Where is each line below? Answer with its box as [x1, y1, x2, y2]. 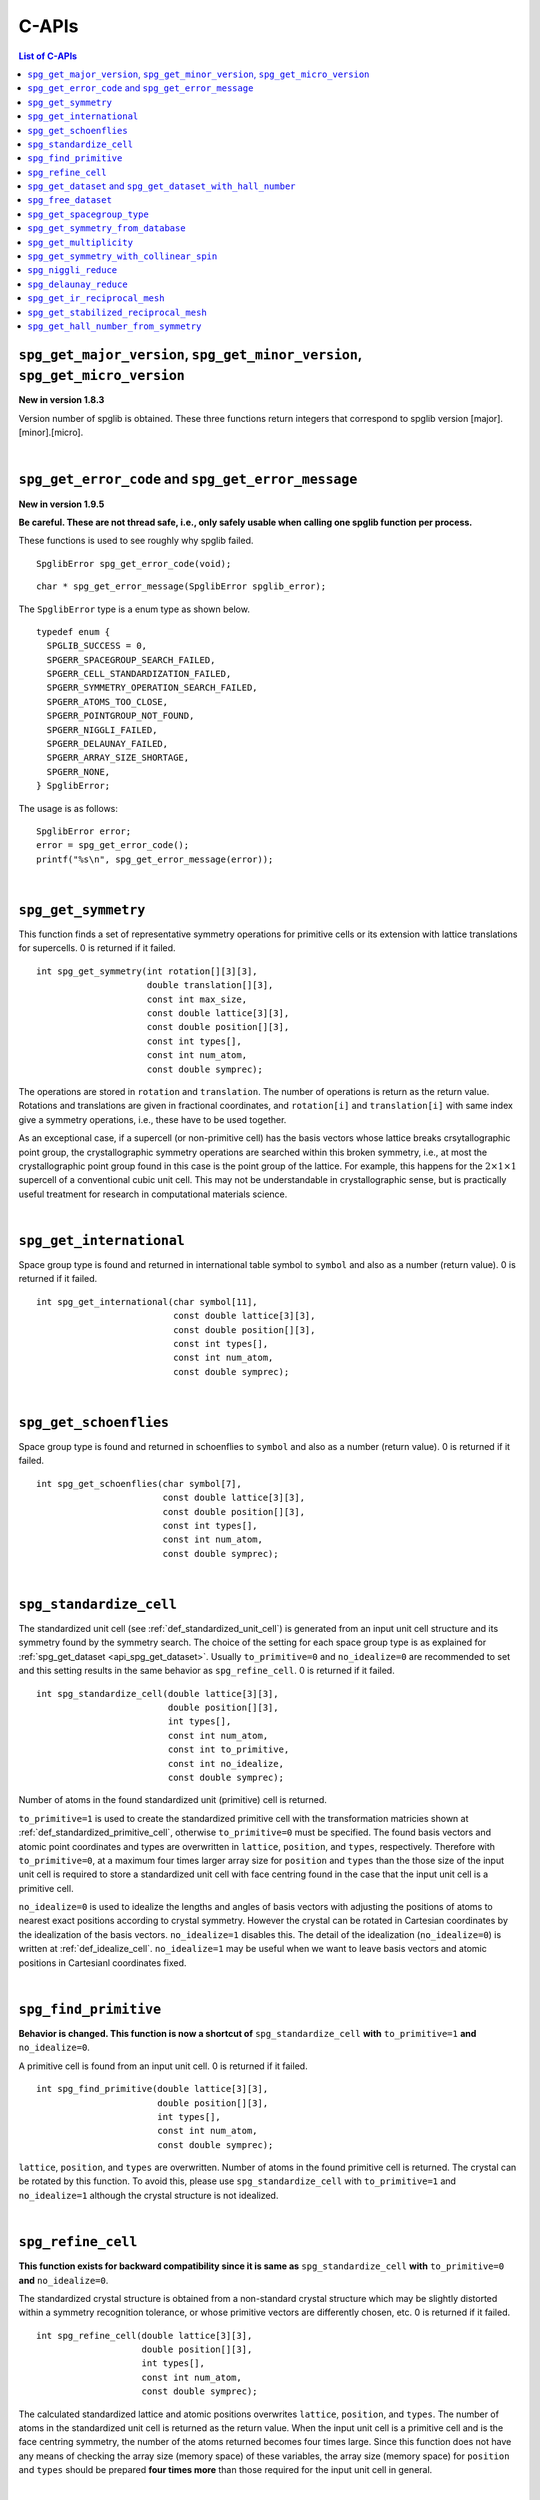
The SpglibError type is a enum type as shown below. [18, 603, 250, 615]
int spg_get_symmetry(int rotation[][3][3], [36, 965, 259, 977]
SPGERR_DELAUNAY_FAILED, [46, 738, 169, 750]
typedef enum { [36, 626, 111, 637]
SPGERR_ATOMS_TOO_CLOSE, [46, 696, 169, 707]
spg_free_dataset [27, 195, 112, 206]
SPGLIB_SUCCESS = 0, [46, 640, 148, 652]
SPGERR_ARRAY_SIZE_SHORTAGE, [46, 752, 190, 764]
